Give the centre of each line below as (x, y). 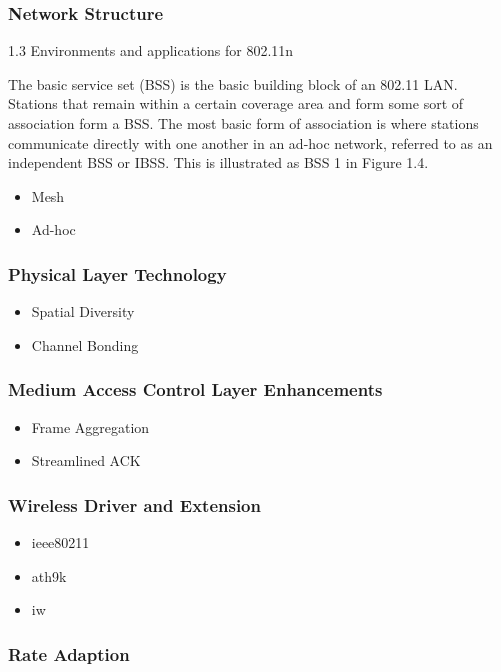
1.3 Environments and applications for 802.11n (151, 50)
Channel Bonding (85, 344)
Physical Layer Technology (117, 273)
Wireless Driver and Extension (134, 504)
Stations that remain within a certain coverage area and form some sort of (236, 103)
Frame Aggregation (90, 426)
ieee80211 (60, 542)
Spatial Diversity (83, 311)
